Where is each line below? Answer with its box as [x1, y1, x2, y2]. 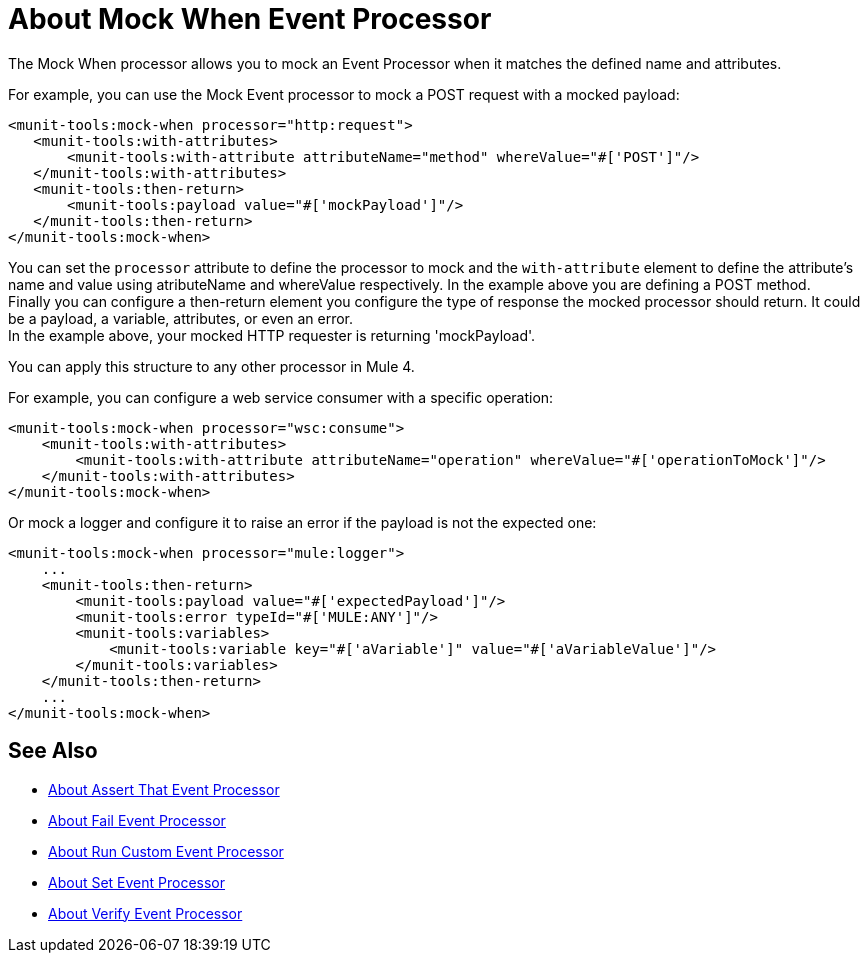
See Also [8, 738, 98, 764]
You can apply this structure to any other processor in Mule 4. [8, 357, 415, 375]
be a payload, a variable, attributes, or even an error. [8, 309, 353, 327]
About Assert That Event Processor [48, 780, 280, 798]
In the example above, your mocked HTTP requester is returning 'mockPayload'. [8, 326, 536, 344]
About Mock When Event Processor [8, 2, 492, 36]
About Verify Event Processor [48, 904, 243, 922]
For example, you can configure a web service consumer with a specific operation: [8, 388, 554, 406]
